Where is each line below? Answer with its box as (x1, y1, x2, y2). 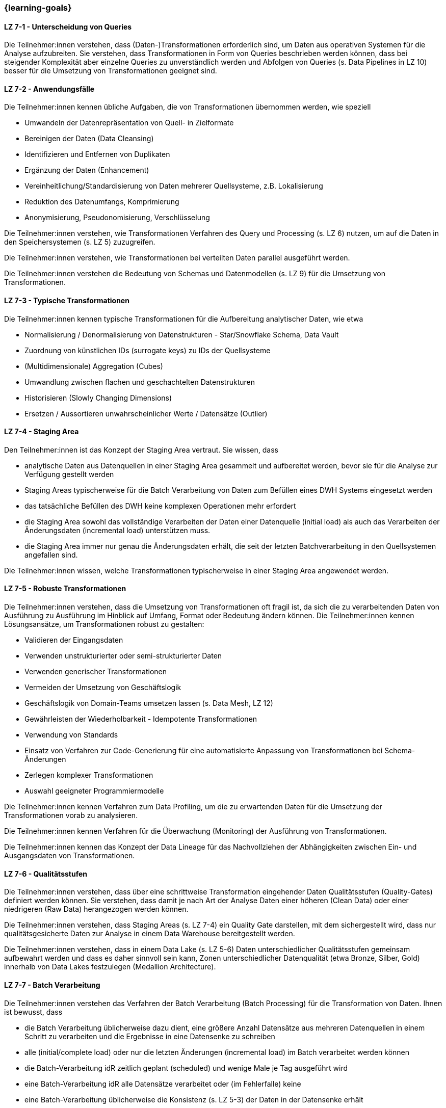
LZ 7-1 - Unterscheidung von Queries (4, 22, 132, 31)
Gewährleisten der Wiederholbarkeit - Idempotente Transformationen (24, 715, 257, 724)
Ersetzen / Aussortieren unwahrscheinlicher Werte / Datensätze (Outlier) (24, 409, 268, 418)
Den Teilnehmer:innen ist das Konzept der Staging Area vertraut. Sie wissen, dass (4, 445, 278, 454)
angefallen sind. (24, 550, 78, 559)
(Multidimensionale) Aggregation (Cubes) (24, 361, 163, 371)
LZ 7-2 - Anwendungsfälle (4, 84, 95, 93)
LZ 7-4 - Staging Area (4, 427, 79, 436)
